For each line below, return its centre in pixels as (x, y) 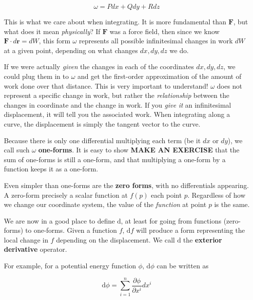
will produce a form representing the (191, 230)
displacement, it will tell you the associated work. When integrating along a (117, 114)
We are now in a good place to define (59, 220)
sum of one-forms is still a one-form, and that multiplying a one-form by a (115, 159)
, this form (55, 41)
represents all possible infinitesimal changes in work (156, 41)
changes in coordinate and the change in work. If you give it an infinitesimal (117, 104)
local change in (26, 239)
